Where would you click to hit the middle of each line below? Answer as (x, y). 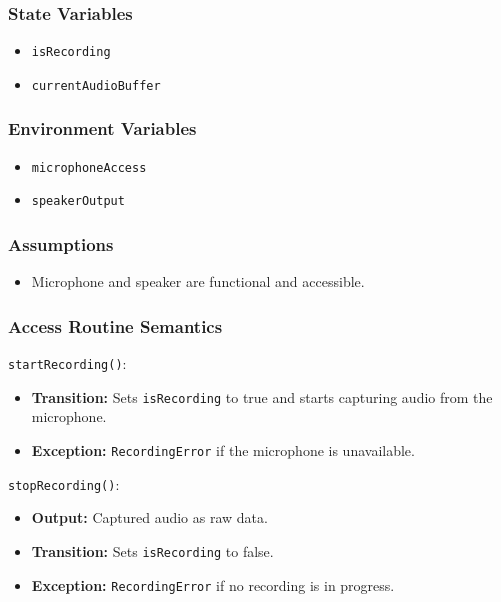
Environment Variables (102, 128)
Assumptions (61, 243)
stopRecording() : (64, 483)
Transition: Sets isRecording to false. (152, 550)
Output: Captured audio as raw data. (149, 517)
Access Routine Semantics (115, 325)
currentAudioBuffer (96, 85)
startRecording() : (67, 363)
